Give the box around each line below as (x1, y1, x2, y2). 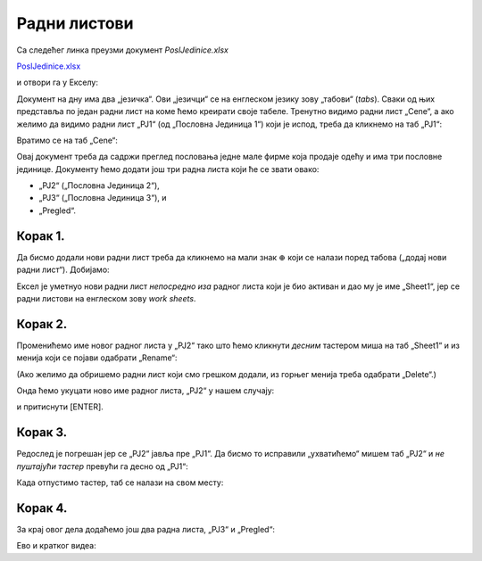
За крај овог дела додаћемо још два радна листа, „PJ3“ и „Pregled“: (16, 524, 276, 534)
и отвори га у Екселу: (16, 77, 98, 88)
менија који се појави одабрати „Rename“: (16, 352, 178, 363)
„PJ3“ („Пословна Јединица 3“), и (38, 193, 167, 203)
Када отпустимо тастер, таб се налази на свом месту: (16, 477, 224, 488)
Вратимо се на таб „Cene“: (16, 135, 118, 145)
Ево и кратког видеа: (16, 540, 97, 551)
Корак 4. (16, 500, 68, 516)
